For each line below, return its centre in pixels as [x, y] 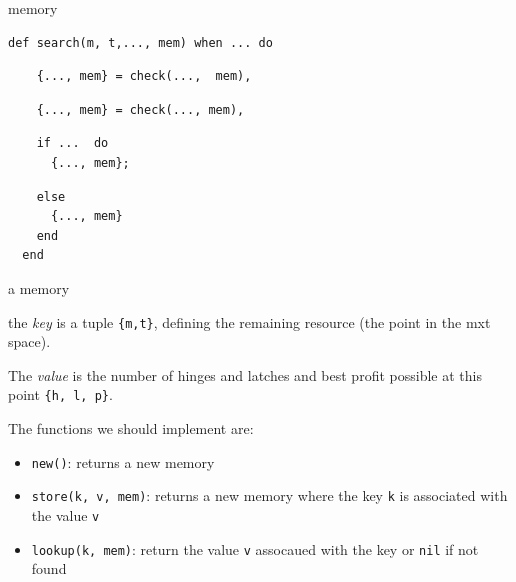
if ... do [72, 143]
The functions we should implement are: [131, 428]
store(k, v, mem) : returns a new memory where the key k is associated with [269, 495]
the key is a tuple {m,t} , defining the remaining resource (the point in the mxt [249, 321]
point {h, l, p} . [60, 394]
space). [29, 341]
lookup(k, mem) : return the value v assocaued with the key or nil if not [255, 548]
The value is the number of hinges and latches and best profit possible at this [245, 374]
